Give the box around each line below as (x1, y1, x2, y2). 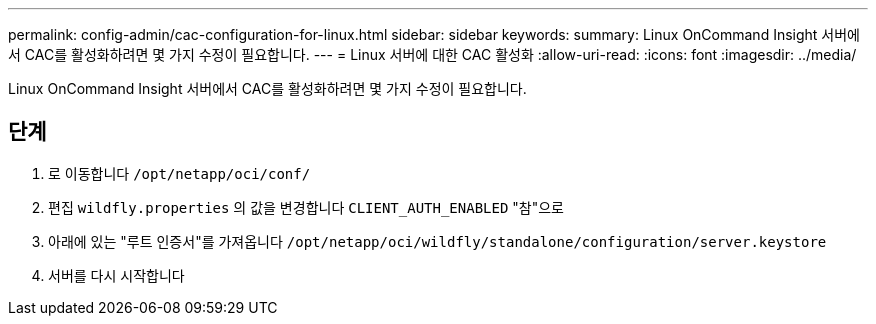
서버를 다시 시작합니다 (48, 266, 185, 284)
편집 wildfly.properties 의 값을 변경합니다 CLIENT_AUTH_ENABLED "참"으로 (48, 198, 564, 216)
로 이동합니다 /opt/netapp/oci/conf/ (48, 164, 311, 182)
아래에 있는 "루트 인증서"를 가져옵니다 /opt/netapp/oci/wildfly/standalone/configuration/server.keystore (48, 232, 827, 250)
